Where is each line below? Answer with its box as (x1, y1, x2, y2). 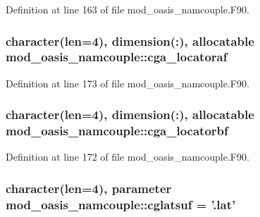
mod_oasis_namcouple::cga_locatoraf (6, 48, 228, 66)
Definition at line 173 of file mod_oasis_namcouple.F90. (6, 75, 249, 90)
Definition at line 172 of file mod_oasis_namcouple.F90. (6, 149, 249, 164)
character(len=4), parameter (6, 179, 172, 197)
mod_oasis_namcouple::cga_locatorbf (6, 122, 228, 139)
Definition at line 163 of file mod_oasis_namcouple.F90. (6, 2, 249, 16)
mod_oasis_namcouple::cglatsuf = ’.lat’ (6, 195, 236, 213)
